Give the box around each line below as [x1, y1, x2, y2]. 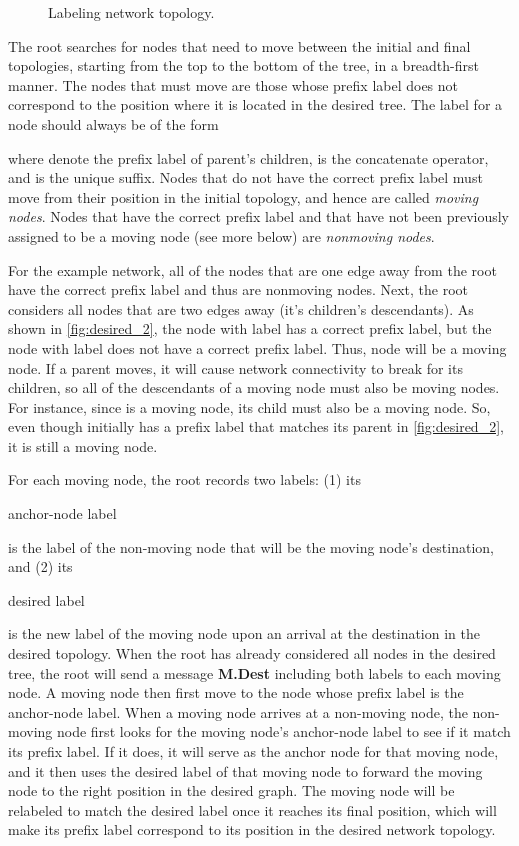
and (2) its [8, 556, 73, 577]
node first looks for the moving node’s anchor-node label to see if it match [56, 721, 511, 742]
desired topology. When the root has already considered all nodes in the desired [8, 643, 496, 664]
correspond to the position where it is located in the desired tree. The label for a [8, 94, 503, 115]
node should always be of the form [8, 113, 219, 134]
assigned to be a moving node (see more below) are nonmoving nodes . [8, 225, 435, 246]
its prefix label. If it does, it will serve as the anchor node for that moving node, [8, 741, 499, 761]
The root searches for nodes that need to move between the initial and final [8, 35, 471, 56]
